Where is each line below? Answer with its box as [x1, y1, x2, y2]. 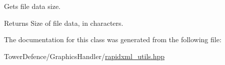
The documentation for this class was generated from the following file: [4, 34, 221, 45]
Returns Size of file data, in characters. [4, 17, 123, 28]
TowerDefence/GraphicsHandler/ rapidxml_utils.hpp [4, 51, 165, 61]
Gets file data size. [4, 1, 61, 11]
